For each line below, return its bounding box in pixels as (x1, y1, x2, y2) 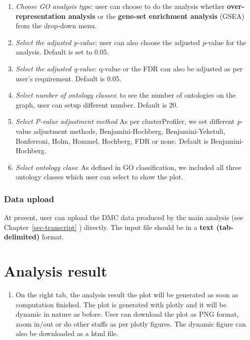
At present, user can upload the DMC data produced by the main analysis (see (4, 212, 244, 223)
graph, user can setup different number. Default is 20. (15, 99, 178, 110)
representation (15, 10, 66, 21)
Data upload (4, 192, 54, 205)
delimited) (4, 231, 40, 242)
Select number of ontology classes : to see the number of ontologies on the (15, 90, 236, 100)
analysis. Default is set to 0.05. (15, 47, 109, 57)
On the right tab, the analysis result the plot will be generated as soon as (15, 289, 238, 300)
